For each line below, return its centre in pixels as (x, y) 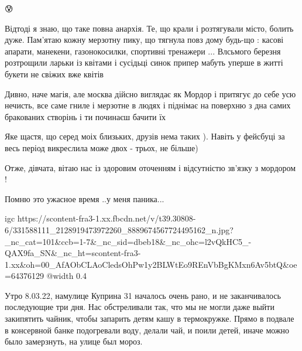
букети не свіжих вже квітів (54, 74)
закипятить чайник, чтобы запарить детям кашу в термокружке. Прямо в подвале (150, 318)
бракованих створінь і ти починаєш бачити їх (85, 116)
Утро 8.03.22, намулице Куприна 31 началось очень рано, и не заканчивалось (143, 295)
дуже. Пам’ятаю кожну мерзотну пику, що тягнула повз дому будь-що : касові (144, 40)
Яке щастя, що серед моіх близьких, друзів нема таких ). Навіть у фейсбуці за (145, 136)
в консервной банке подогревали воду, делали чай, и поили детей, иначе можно (147, 330)
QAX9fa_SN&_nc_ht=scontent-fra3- (73, 253)
